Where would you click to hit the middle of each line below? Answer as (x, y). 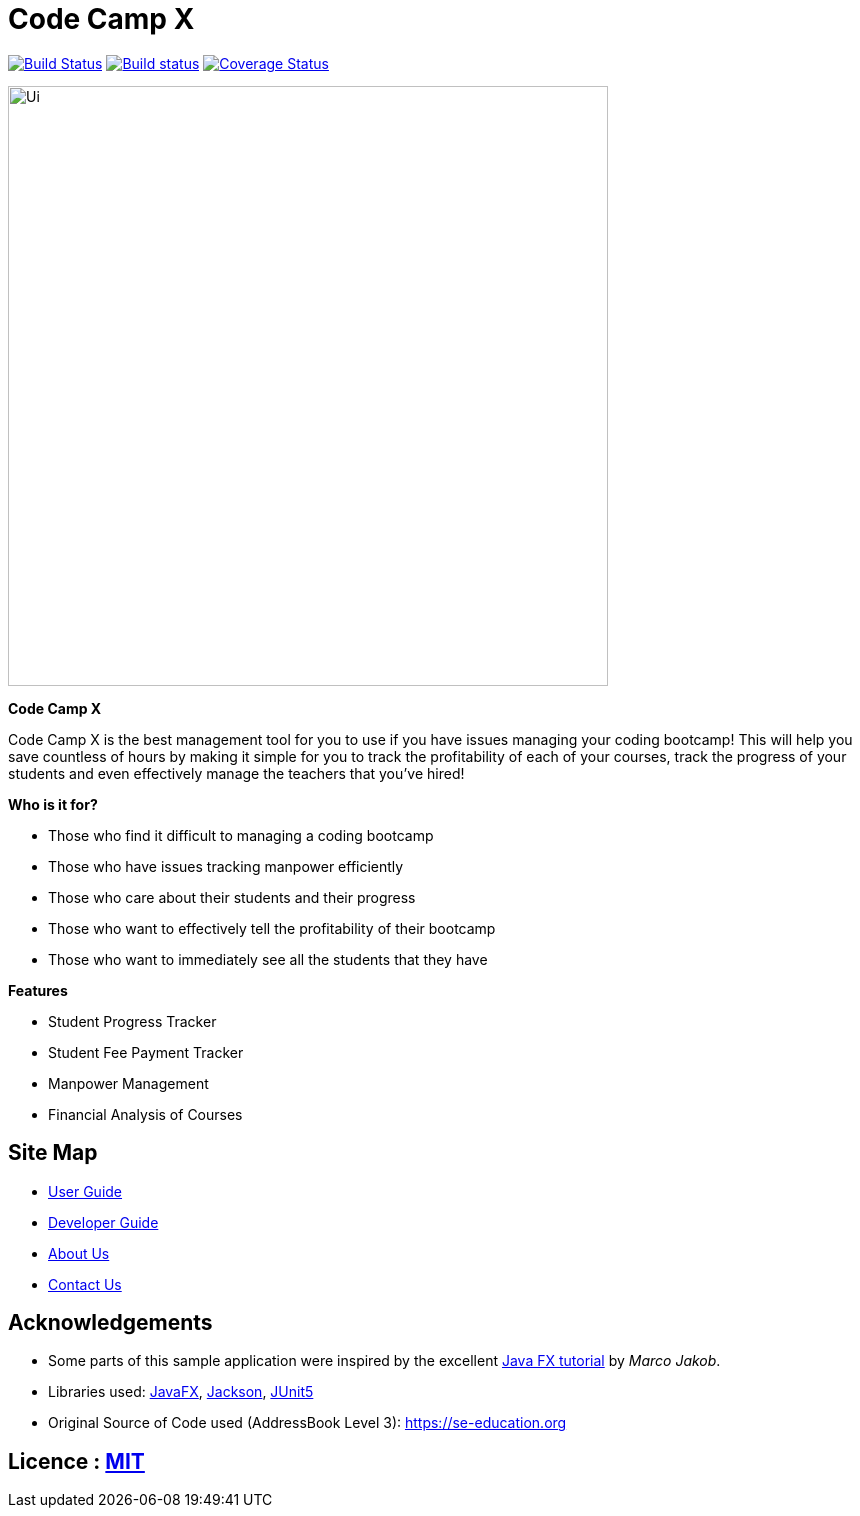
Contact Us (85, 1284)
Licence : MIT (76, 1461)
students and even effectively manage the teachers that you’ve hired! (236, 773)
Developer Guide (103, 1222)
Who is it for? (53, 804)
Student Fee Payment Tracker (146, 1052)
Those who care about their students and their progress (232, 897)
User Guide (85, 1191)
